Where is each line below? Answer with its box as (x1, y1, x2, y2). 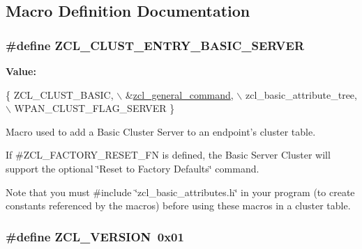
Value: (6, 64, 36, 78)
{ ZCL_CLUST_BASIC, (6, 87, 114, 102)
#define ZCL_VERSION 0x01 (6, 227, 184, 245)
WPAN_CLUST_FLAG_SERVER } (14, 101, 175, 115)
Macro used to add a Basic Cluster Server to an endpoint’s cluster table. (6, 124, 316, 138)
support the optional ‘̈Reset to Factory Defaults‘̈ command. (6, 161, 259, 175)
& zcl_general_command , (125, 87, 234, 102)
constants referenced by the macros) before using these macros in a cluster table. (6, 198, 351, 213)
